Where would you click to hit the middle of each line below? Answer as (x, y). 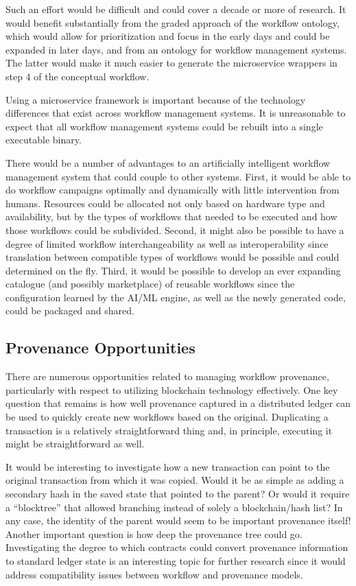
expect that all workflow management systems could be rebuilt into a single (164, 126)
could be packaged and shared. (70, 310)
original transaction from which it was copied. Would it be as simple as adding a (175, 480)
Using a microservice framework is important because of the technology (156, 99)
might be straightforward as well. (75, 444)
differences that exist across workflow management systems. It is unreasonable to (176, 113)
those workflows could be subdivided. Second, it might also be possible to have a (175, 230)
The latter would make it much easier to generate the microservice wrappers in (171, 63)
